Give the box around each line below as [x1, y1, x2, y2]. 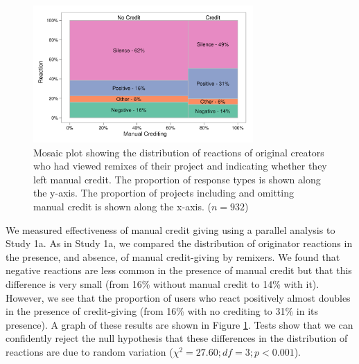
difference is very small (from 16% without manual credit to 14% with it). [6, 276, 319, 291]
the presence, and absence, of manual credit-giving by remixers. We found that [6, 249, 340, 264]
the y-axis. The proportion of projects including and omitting [33, 185, 294, 200]
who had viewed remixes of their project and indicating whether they [33, 158, 327, 173]
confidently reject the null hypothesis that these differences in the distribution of [6, 331, 348, 345]
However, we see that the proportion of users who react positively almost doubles [6, 290, 351, 304]
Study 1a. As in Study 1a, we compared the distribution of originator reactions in [6, 236, 353, 251]
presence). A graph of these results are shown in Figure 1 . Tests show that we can [6, 317, 353, 331]
